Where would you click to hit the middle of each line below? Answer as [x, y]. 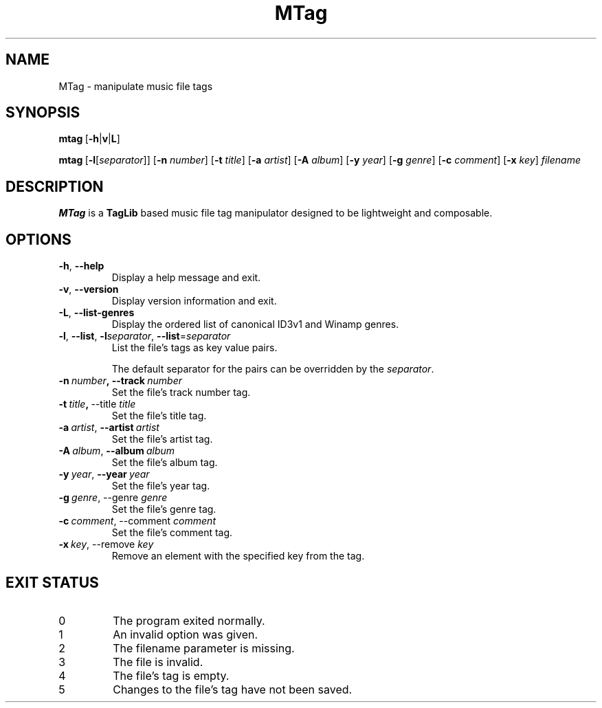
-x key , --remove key [106, 544]
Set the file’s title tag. [159, 416]
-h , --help [81, 266]
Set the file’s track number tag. [181, 392]
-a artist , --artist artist [109, 428]
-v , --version [89, 289]
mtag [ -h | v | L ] [89, 139]
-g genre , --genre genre [113, 498]
